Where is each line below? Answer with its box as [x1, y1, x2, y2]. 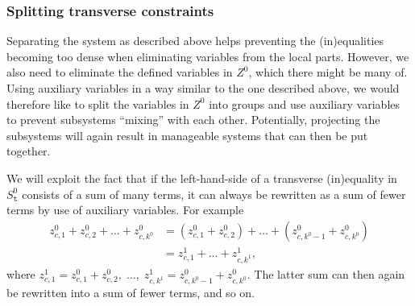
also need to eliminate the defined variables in [6, 64, 233, 81]
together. [6, 143, 51, 159]
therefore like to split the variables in [6, 95, 189, 112]
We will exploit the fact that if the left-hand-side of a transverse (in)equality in [6, 169, 397, 186]
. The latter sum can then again [247, 265, 405, 282]
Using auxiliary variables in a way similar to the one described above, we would [6, 80, 400, 96]
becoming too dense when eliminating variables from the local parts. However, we [6, 48, 409, 64]
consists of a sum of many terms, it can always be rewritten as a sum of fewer [22, 185, 406, 202]
